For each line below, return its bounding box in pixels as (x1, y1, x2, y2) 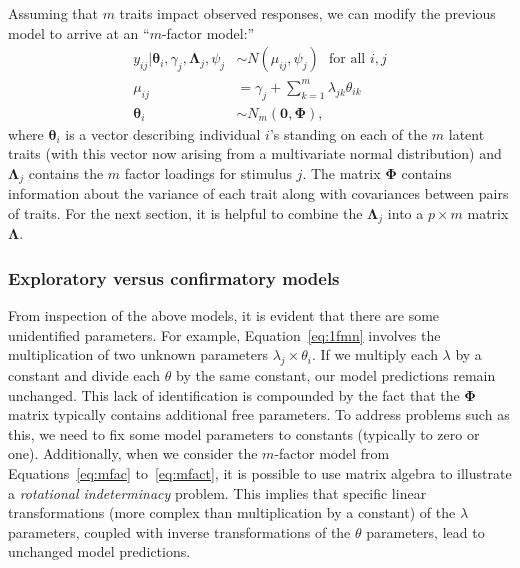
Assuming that (8, 3, 98, 23)
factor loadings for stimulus (124, 162, 292, 183)
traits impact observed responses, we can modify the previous (119, 3, 496, 23)
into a (387, 202, 424, 223)
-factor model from (274, 443, 390, 464)
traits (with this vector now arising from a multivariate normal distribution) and (8, 143, 502, 164)
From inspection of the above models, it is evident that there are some (8, 305, 440, 326)
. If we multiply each (311, 344, 438, 365)
